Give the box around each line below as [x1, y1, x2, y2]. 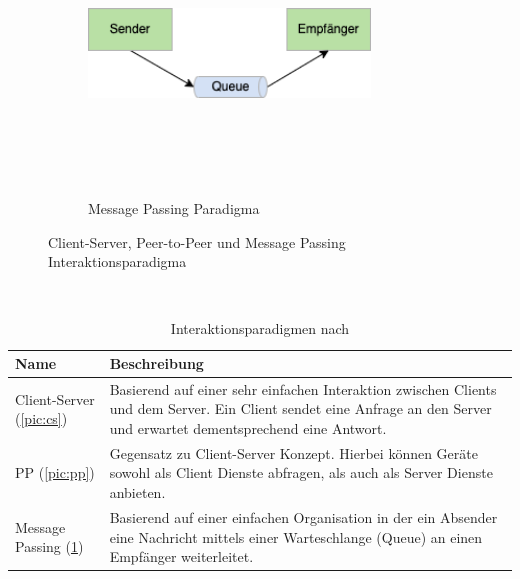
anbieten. [109, 482, 166, 503]
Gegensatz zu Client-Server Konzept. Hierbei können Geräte [109, 442, 478, 463]
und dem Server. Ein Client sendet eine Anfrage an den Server [109, 398, 492, 419]
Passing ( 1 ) [15, 536, 84, 557]
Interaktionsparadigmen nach [170, 318, 350, 339]
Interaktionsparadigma [48, 251, 187, 272]
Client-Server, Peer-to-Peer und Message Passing [48, 231, 346, 252]
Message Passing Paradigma [88, 198, 260, 219]
